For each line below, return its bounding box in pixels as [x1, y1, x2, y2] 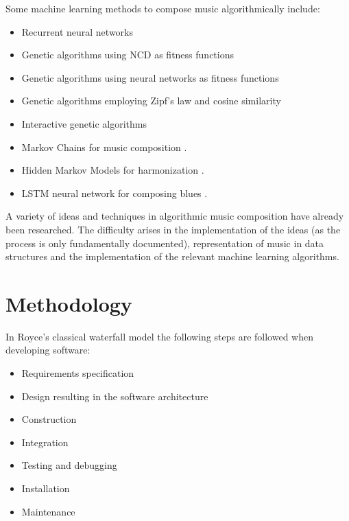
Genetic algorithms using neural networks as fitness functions [21, 70, 279, 84]
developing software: [5, 343, 91, 357]
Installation [21, 481, 70, 495]
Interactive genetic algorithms [21, 116, 147, 130]
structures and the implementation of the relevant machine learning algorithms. [5, 249, 339, 264]
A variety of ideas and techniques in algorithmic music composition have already [5, 209, 344, 223]
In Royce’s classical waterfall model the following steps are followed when [5, 329, 313, 343]
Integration [21, 435, 69, 449]
